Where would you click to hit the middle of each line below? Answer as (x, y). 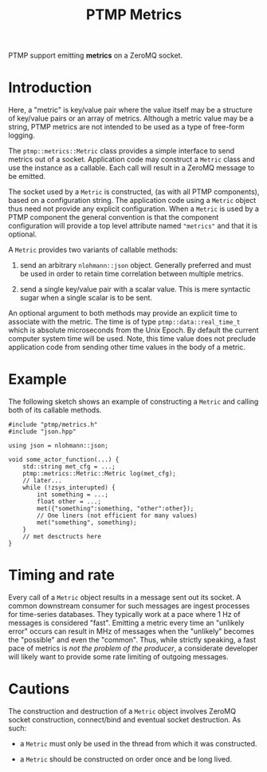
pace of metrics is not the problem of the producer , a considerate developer (133, 648)
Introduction (50, 88)
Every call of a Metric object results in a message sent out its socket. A (125, 597)
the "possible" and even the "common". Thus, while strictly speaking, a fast (132, 640)
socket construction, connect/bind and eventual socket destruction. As (125, 719)
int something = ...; (73, 495)
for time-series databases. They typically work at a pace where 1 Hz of (124, 614)
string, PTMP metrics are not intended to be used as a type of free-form (126, 127)
